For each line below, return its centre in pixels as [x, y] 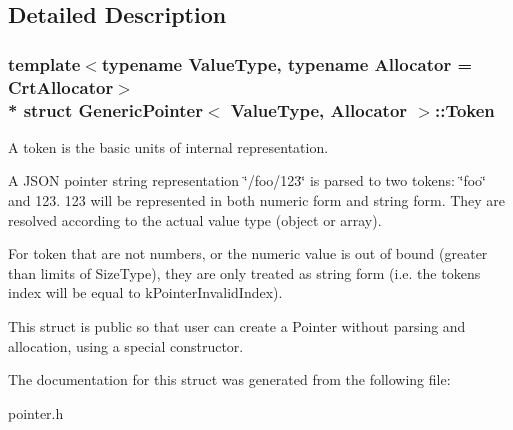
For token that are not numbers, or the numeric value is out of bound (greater [248, 253]
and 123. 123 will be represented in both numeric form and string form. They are [257, 200]
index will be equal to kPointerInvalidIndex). [145, 292]
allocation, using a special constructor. [126, 345]
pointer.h [36, 412]
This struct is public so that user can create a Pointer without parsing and [237, 326]
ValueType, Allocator [319, 109]
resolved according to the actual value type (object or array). [195, 219]
